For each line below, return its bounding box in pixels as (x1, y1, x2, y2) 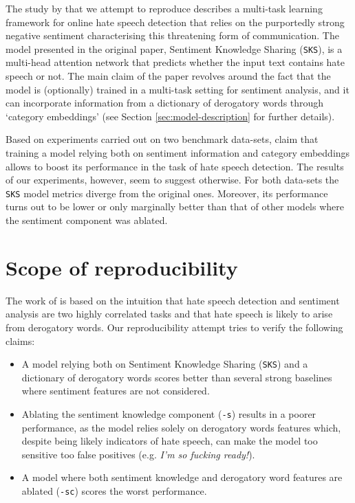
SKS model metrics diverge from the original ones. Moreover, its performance (6, 186, 328, 200)
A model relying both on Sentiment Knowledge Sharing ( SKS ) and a (21, 357, 308, 371)
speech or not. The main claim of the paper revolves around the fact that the (6, 69, 331, 83)
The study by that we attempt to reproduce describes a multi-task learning (6, 1, 323, 15)
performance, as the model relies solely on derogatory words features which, (21, 420, 341, 434)
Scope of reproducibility (6, 253, 238, 281)
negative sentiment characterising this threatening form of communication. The (6, 28, 339, 43)
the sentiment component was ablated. (6, 213, 168, 227)
